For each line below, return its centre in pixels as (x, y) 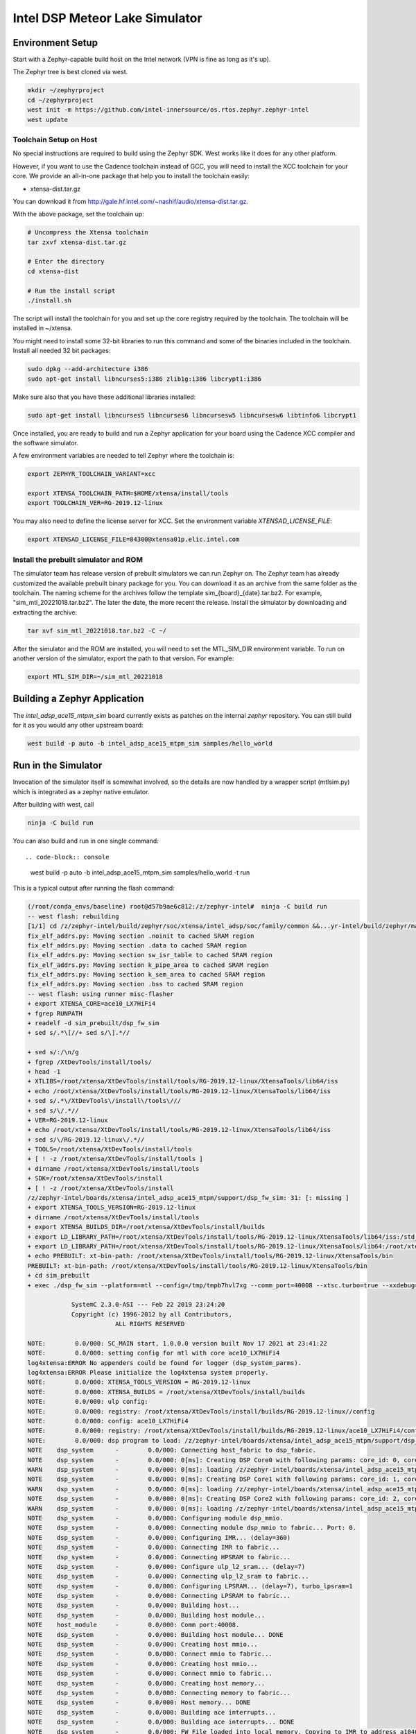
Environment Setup (55, 43)
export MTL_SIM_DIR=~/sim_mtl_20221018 (95, 677)
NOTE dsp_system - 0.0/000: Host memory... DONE (139, 1702)
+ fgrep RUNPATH (55, 1013)
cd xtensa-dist (53, 271)
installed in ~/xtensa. (43, 328)
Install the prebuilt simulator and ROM (78, 560)
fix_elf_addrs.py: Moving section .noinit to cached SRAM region (141, 936)
